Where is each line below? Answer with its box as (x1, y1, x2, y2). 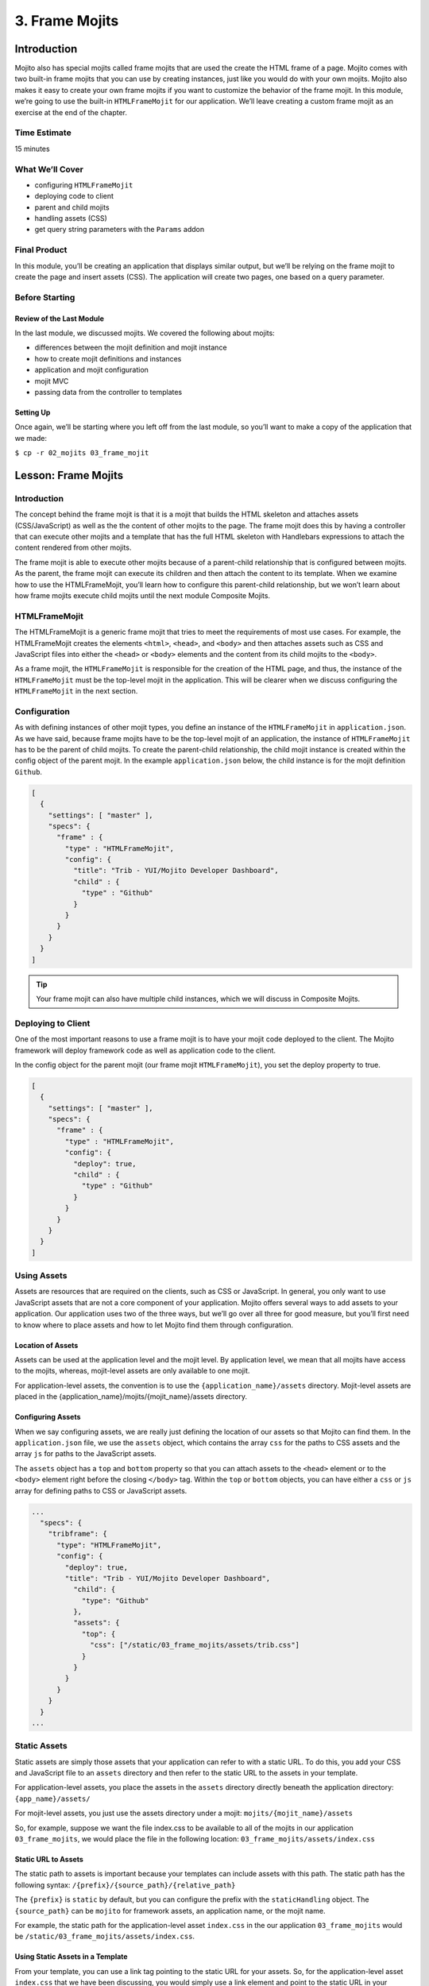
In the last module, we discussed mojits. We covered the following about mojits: (14, 328, 276, 338)
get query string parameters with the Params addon (34, 225, 205, 234)
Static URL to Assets (14, 1855, 83, 1864)
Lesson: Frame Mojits (14, 469, 123, 482)
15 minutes (14, 144, 51, 153)
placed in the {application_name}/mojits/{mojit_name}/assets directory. (14, 1392, 248, 1401)
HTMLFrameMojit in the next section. (14, 686, 138, 696)
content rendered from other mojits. (14, 543, 132, 552)
